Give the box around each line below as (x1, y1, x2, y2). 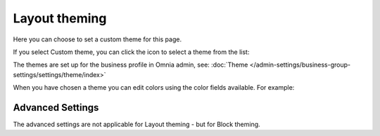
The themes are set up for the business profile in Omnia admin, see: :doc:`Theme (13, 60, 248, 69)
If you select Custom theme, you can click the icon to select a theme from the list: (13, 48, 250, 56)
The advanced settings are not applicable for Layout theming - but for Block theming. (13, 120, 260, 129)
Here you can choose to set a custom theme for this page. (13, 35, 182, 43)
